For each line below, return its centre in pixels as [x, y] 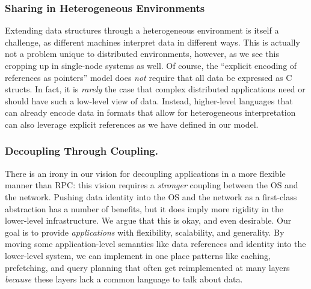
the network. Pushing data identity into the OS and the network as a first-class [151, 196]
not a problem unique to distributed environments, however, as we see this [142, 54]
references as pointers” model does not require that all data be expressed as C [149, 77]
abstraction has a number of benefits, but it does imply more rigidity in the [144, 208]
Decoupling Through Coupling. [82, 151]
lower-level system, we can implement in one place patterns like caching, [138, 255]
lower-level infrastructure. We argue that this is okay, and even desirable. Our [148, 220]
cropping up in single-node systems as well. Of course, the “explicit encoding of [151, 65]
